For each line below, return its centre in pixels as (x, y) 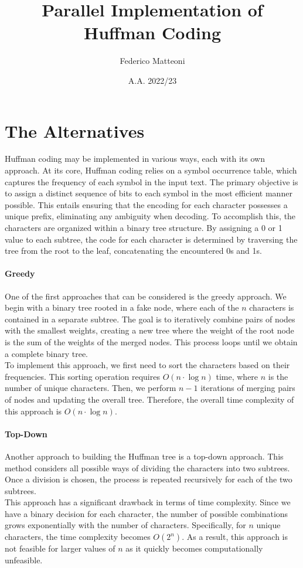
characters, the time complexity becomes (78, 537)
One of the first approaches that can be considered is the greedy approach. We (146, 296)
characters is (272, 307)
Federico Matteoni (152, 61)
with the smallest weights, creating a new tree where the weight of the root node (149, 330)
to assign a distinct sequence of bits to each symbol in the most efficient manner (149, 193)
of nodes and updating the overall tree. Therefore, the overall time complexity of (149, 399)
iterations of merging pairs (248, 388)
